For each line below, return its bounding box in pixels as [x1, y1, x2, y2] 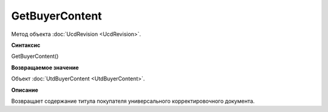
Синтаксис [11, 41, 41, 49]
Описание [11, 86, 39, 94]
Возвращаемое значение [11, 64, 79, 71]
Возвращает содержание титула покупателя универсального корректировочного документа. [11, 97, 255, 105]
